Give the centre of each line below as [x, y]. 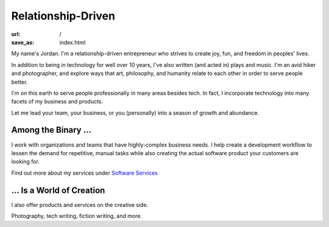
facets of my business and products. [57, 102]
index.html [73, 42]
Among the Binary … [51, 130]
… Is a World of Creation [58, 190]
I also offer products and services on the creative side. [80, 204]
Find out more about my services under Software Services [84, 173]
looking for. [25, 162]
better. [19, 82]
